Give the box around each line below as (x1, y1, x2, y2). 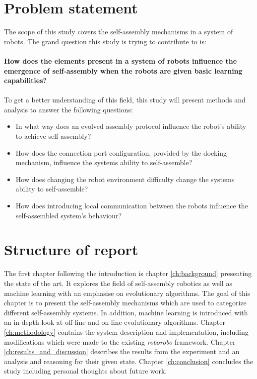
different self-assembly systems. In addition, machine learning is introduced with (4, 307, 248, 317)
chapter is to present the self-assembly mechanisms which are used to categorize (4, 297, 247, 308)
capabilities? (4, 75, 47, 86)
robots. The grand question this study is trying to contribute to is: (4, 36, 206, 46)
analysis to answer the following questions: (4, 104, 133, 114)
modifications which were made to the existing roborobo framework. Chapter (4, 336, 236, 347)
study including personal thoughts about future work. (4, 366, 167, 376)
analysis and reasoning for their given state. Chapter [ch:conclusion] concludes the (4, 356, 253, 366)
